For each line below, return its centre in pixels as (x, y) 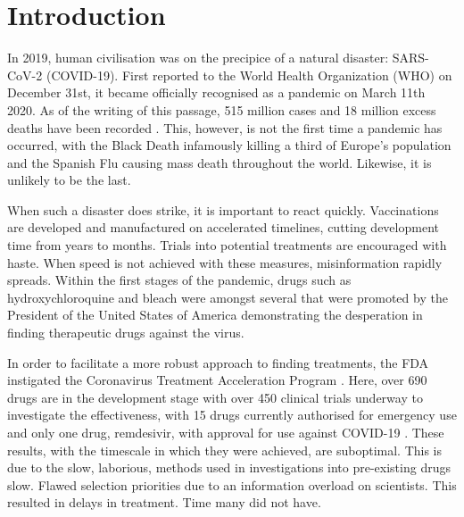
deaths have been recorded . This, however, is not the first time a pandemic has (225, 127)
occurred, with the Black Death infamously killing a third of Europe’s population (229, 145)
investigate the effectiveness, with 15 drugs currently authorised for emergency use (232, 415)
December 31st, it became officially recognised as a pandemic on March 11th (216, 92)
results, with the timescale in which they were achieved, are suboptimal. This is (225, 450)
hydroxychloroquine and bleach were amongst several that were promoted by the (228, 297)
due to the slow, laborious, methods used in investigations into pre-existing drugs (229, 467)
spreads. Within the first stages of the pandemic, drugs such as (179, 280)
